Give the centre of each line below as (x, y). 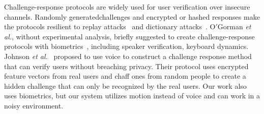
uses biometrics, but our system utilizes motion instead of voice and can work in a (132, 96)
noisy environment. (34, 105)
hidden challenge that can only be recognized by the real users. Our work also (125, 85)
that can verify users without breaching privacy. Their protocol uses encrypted (126, 66)
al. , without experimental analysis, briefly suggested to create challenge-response (129, 36)
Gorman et (234, 26)
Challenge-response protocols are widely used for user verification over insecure (127, 7)
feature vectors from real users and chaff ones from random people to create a (125, 76)
